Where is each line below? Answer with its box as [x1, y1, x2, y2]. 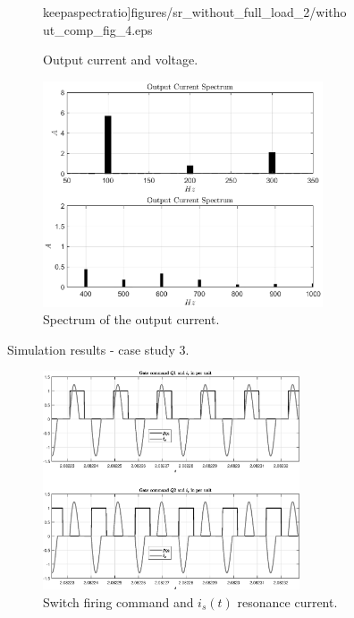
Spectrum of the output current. [43, 310, 220, 329]
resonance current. [237, 592, 338, 611]
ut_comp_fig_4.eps [43, 20, 153, 39]
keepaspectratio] [43, 3, 131, 21]
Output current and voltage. [43, 50, 198, 69]
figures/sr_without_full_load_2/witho [131, 3, 347, 21]
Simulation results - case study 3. [7, 339, 190, 358]
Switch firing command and [43, 592, 194, 611]
